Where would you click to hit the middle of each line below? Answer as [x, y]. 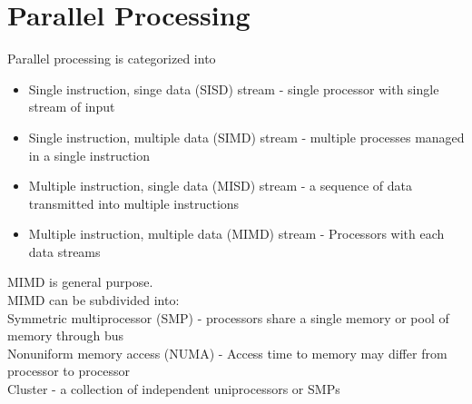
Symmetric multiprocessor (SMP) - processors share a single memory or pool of [228, 317]
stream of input [72, 107]
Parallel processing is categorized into [112, 59]
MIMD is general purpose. [80, 282]
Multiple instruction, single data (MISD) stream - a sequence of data [220, 186]
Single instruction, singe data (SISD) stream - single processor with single [234, 89]
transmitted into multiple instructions [134, 203]
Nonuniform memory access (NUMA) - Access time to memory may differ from [227, 353]
